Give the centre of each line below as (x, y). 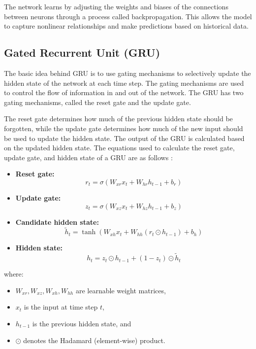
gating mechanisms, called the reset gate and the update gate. (97, 102)
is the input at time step (61, 307)
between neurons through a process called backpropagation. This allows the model (128, 16)
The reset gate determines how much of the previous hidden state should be (118, 119)
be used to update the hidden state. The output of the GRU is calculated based (124, 138)
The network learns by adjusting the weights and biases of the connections (116, 6)
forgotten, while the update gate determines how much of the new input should (124, 128)
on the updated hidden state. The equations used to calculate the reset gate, (119, 148)
